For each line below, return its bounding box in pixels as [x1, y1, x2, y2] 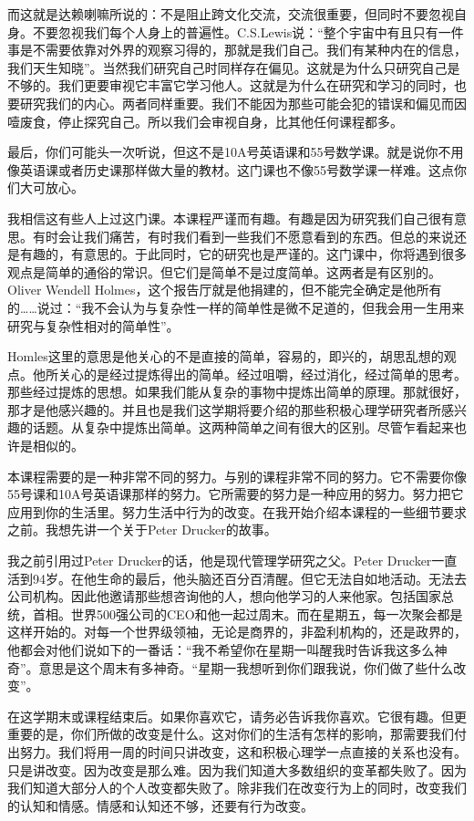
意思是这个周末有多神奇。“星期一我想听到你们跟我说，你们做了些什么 [38, 658, 454, 677]
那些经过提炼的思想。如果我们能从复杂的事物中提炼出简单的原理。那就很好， [7, 382, 467, 401]
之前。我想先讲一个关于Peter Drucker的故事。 [7, 520, 277, 539]
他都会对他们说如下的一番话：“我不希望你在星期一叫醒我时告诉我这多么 [7, 640, 435, 659]
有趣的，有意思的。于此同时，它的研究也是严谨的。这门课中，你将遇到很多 [19, 244, 467, 264]
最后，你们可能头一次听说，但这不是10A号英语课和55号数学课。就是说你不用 [7, 142, 464, 161]
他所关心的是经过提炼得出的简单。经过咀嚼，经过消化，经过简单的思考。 [32, 364, 467, 383]
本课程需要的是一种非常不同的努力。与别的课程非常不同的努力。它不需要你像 [7, 466, 467, 485]
